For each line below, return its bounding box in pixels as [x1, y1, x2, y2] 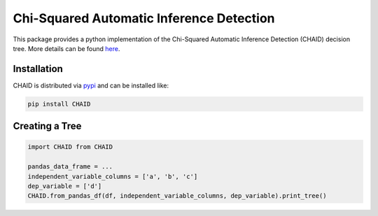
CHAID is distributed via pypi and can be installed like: [13, 81, 169, 89]
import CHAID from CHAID [27, 143, 113, 151]
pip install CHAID [27, 100, 91, 108]
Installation [13, 63, 63, 75]
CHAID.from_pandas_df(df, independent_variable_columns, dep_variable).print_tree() [27, 192, 327, 200]
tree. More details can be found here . [13, 44, 120, 52]
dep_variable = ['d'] [27, 182, 102, 190]
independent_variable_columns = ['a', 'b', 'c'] [27, 172, 198, 180]
